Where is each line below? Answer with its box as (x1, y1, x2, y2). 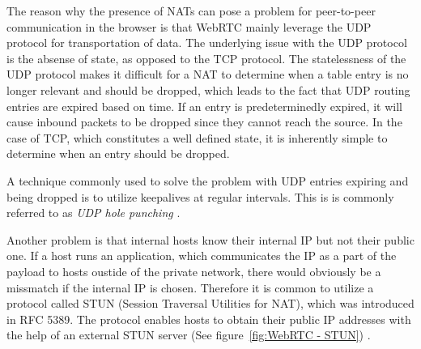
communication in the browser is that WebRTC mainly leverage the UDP (6, 18, 372, 35)
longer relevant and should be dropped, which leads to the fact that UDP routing (6, 81, 410, 98)
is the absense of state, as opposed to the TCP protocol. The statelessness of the (6, 49, 406, 66)
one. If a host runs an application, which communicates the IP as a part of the (6, 247, 397, 264)
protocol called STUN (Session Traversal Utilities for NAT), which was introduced (6, 295, 415, 312)
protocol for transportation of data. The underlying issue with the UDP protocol (6, 34, 407, 51)
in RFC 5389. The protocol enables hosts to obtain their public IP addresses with (6, 310, 411, 327)
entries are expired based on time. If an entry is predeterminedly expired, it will (6, 97, 402, 114)
